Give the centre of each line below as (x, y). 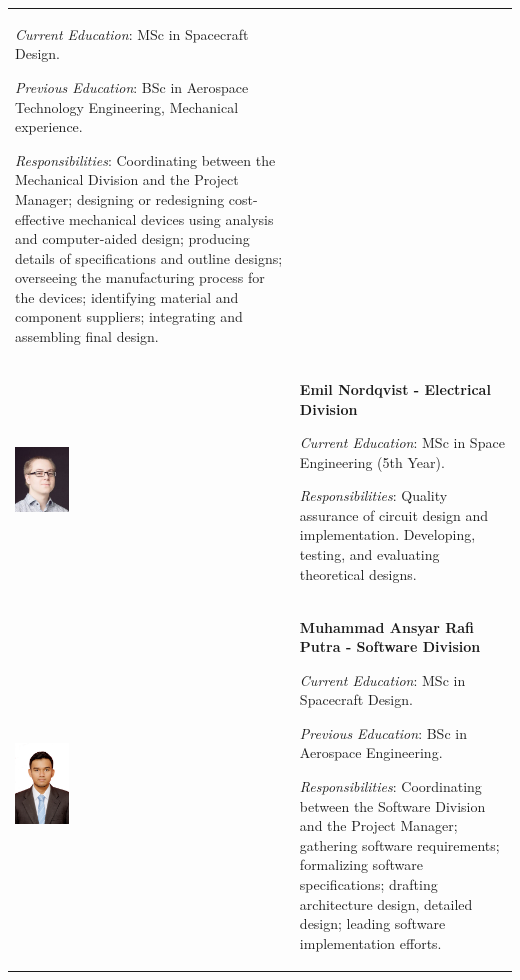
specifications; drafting (368, 884)
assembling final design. (87, 336)
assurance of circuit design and (393, 514)
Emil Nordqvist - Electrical (395, 388)
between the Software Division (392, 805)
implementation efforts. (370, 942)
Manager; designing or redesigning (120, 198)
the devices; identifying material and (127, 296)
